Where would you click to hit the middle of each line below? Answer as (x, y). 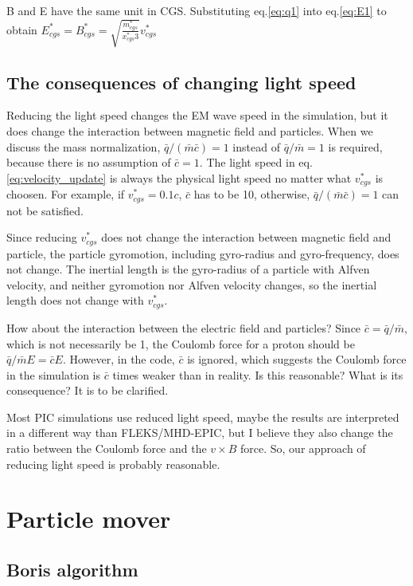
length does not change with (75, 300)
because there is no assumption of (89, 162)
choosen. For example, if (66, 194)
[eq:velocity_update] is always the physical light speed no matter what (179, 177)
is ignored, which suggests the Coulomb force (297, 359)
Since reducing (42, 237)
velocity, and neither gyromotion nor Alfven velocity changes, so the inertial (192, 284)
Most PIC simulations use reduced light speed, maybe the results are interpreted (203, 417)
